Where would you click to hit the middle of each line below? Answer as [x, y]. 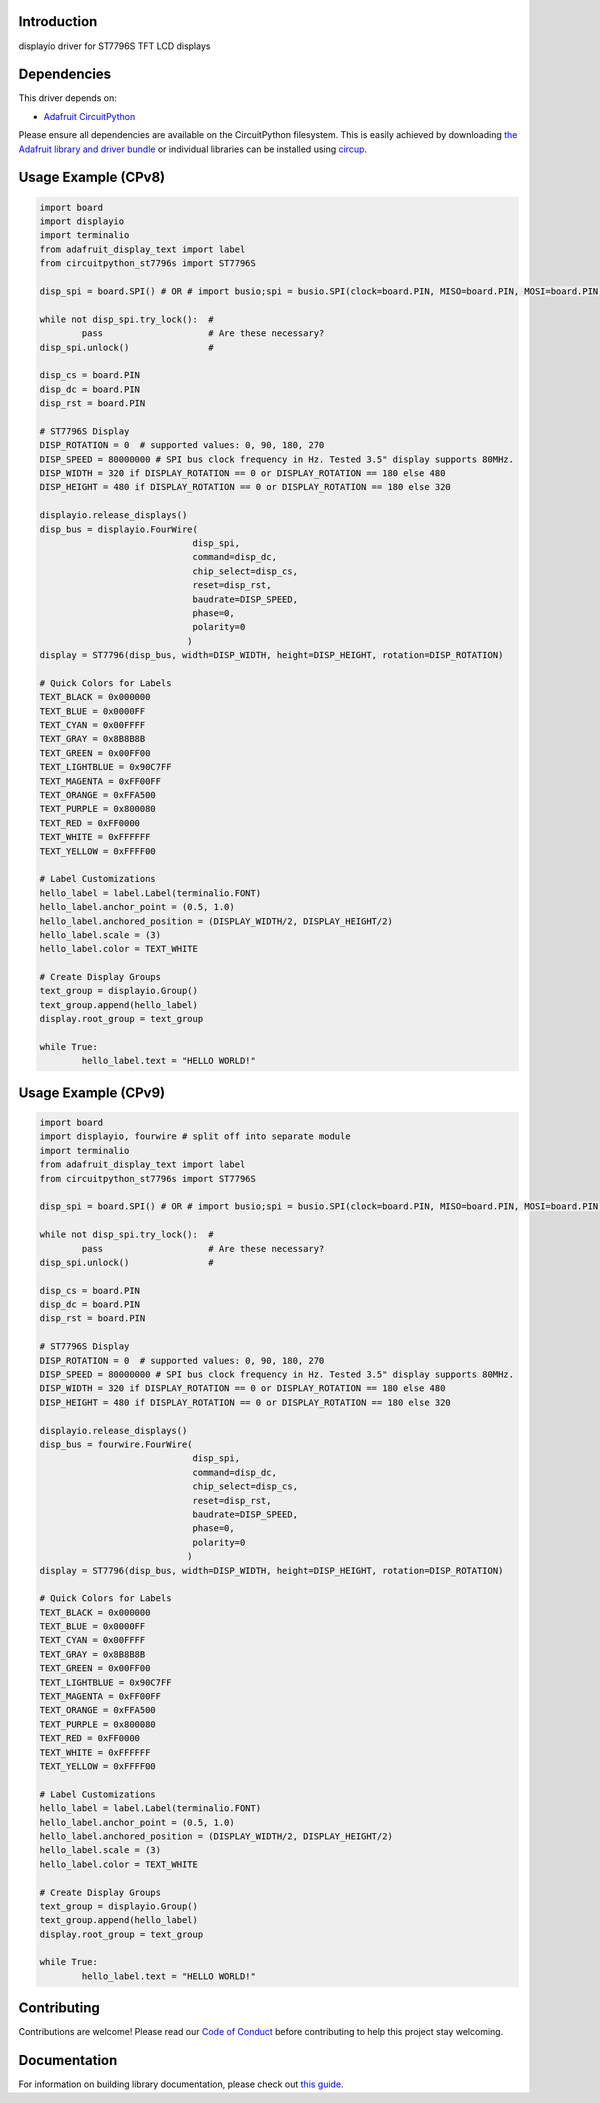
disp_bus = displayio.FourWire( [119, 529]
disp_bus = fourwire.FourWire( [116, 1444]
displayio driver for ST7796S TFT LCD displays [114, 46]
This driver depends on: [67, 98]
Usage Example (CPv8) [91, 177]
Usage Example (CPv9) [91, 1092]
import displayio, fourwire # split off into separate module [195, 1136]
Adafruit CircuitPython [89, 116]
